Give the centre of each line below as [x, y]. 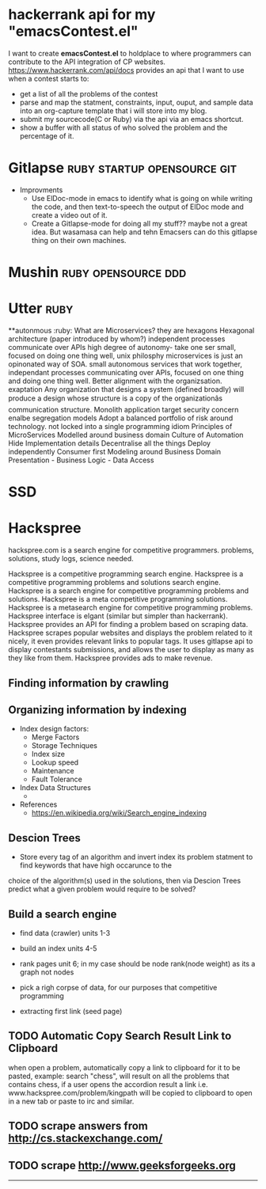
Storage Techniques [64, 746]
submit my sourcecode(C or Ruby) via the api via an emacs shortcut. [131, 119]
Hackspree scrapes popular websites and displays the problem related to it [131, 633]
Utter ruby [41, 308]
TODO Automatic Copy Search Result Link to [120, 1036]
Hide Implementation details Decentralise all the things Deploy [110, 443]
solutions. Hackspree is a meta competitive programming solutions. [118, 599]
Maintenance [53, 771]
